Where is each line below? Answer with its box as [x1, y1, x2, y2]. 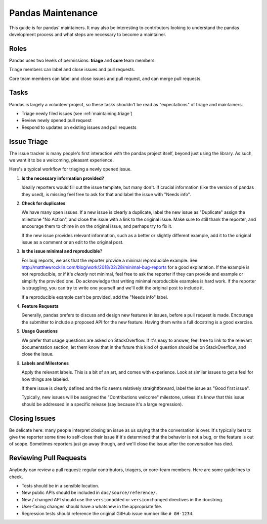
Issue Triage [9, 137, 48, 146]
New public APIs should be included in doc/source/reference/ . [21, 489, 157, 496]
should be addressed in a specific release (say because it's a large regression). [21, 401, 183, 407]
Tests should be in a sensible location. [21, 483, 99, 489]
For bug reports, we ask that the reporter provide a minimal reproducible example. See [21, 257, 198, 263]
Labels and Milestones [21, 360, 69, 366]
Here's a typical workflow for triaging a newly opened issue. [9, 166, 132, 172]
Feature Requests [21, 303, 59, 309]
